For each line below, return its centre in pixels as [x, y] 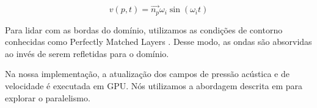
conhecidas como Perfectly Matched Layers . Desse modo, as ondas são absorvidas [158, 42]
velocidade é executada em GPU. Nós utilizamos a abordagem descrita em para [154, 86]
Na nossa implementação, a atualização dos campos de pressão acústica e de [147, 74]
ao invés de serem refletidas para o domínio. [87, 53]
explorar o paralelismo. [48, 97]
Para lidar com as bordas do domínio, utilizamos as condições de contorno [144, 29]
